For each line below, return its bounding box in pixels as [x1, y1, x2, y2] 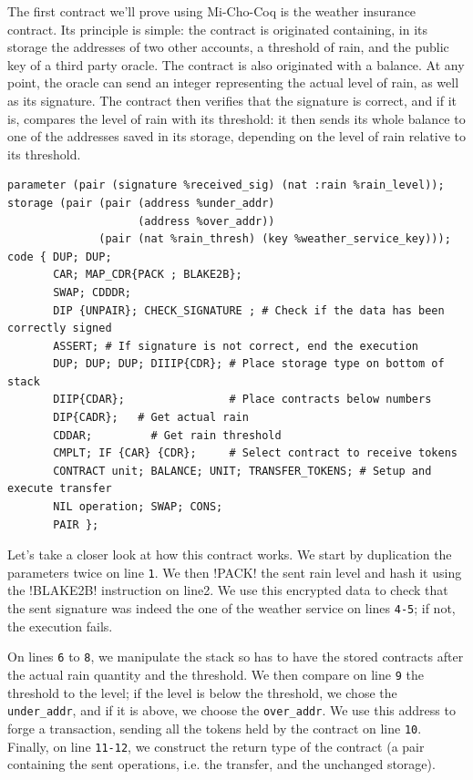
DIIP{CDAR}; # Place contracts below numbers [53, 393, 432, 406]
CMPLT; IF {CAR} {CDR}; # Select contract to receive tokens [53, 446, 458, 460]
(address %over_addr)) [138, 214, 275, 228]
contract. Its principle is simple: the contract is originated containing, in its [7, 19, 427, 38]
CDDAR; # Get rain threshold [53, 428, 282, 442]
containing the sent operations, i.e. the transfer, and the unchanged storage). [7, 754, 436, 774]
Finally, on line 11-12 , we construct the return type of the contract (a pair [7, 736, 425, 755]
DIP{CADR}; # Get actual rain [53, 411, 249, 425]
